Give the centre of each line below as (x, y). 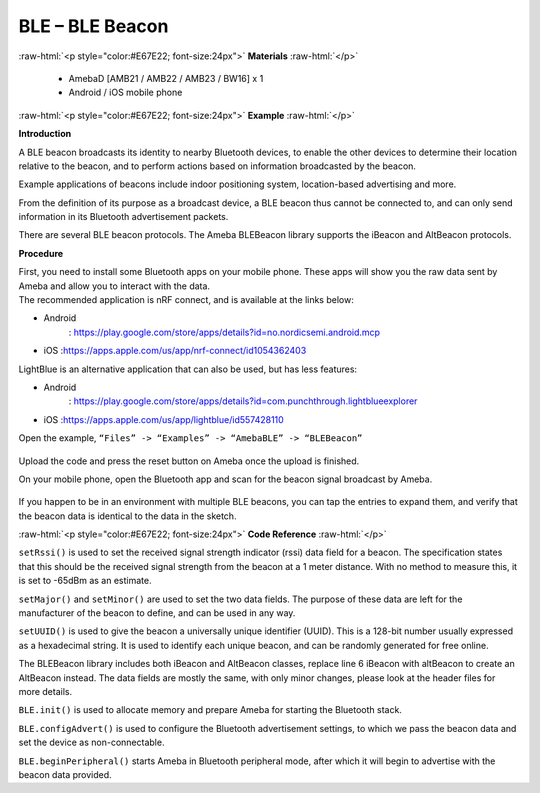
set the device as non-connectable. (91, 742)
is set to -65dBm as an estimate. (85, 581)
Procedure (41, 253)
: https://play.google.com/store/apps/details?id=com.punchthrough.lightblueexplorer (243, 401)
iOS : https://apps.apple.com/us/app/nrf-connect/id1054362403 (175, 351)
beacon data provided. (65, 774)
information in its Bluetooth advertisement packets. (123, 217)
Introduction (45, 134)
